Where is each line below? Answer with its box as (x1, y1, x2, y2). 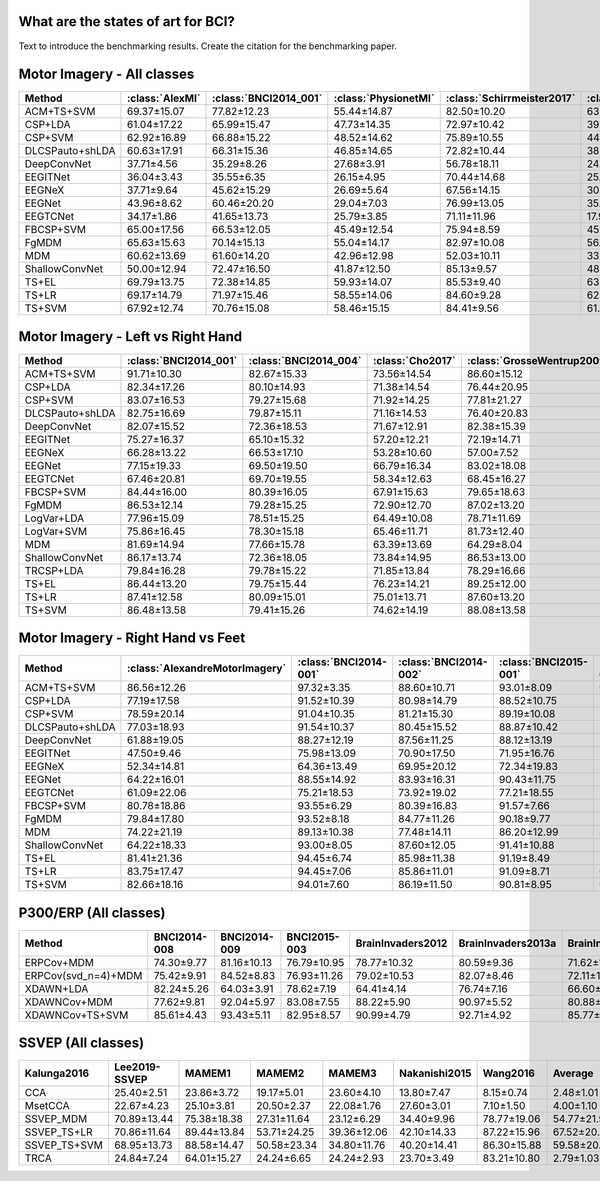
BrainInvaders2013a (458, 936, 557, 950)
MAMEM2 (256, 1066, 305, 1080)
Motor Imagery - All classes (18, 66, 195, 83)
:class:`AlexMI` (126, 91, 201, 105)
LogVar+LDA (24, 511, 85, 525)
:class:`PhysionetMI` (333, 91, 435, 105)
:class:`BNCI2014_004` (248, 353, 362, 367)
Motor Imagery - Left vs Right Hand (18, 328, 243, 345)
